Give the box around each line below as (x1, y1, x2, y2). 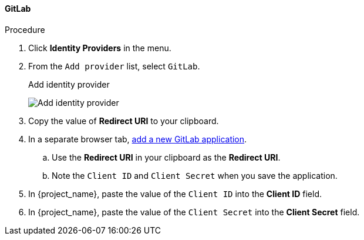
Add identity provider (28, 79, 110, 89)
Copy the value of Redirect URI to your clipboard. (28, 115, 219, 126)
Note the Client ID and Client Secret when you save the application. (52, 170, 338, 181)
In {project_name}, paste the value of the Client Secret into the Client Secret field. (28, 206, 360, 217)
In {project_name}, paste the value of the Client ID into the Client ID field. (28, 188, 322, 199)
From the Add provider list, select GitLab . (28, 61, 200, 71)
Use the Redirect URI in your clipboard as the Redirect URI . (52, 152, 281, 162)
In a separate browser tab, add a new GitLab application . (28, 134, 247, 144)
